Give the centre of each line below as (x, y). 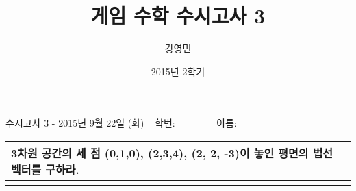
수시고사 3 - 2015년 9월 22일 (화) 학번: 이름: (121, 123)
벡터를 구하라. (45, 169)
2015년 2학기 (178, 71)
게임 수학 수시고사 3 (178, 15)
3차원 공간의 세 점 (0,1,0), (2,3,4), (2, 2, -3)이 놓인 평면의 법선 (172, 153)
